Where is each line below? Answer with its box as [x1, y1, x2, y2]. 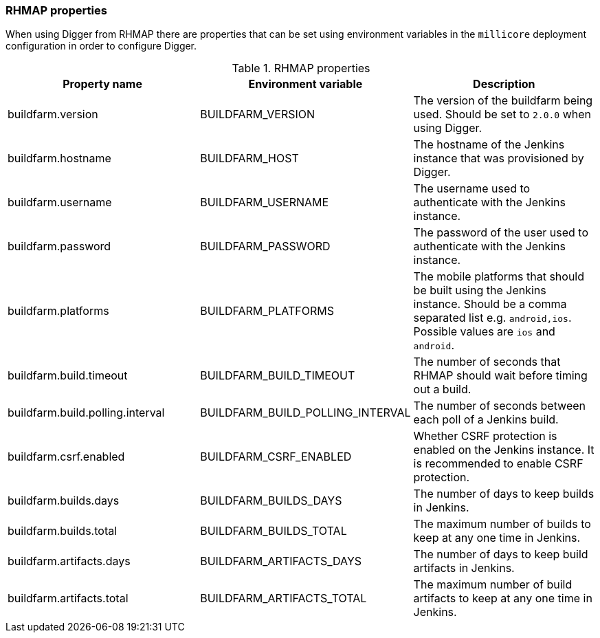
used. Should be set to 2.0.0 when [413, 107, 591, 122]
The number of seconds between [413, 399, 586, 413]
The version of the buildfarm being [413, 93, 593, 108]
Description [473, 77, 535, 91]
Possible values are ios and [413, 324, 555, 339]
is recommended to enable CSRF [413, 456, 584, 471]
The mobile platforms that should [413, 269, 585, 284]
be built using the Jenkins [413, 283, 546, 298]
